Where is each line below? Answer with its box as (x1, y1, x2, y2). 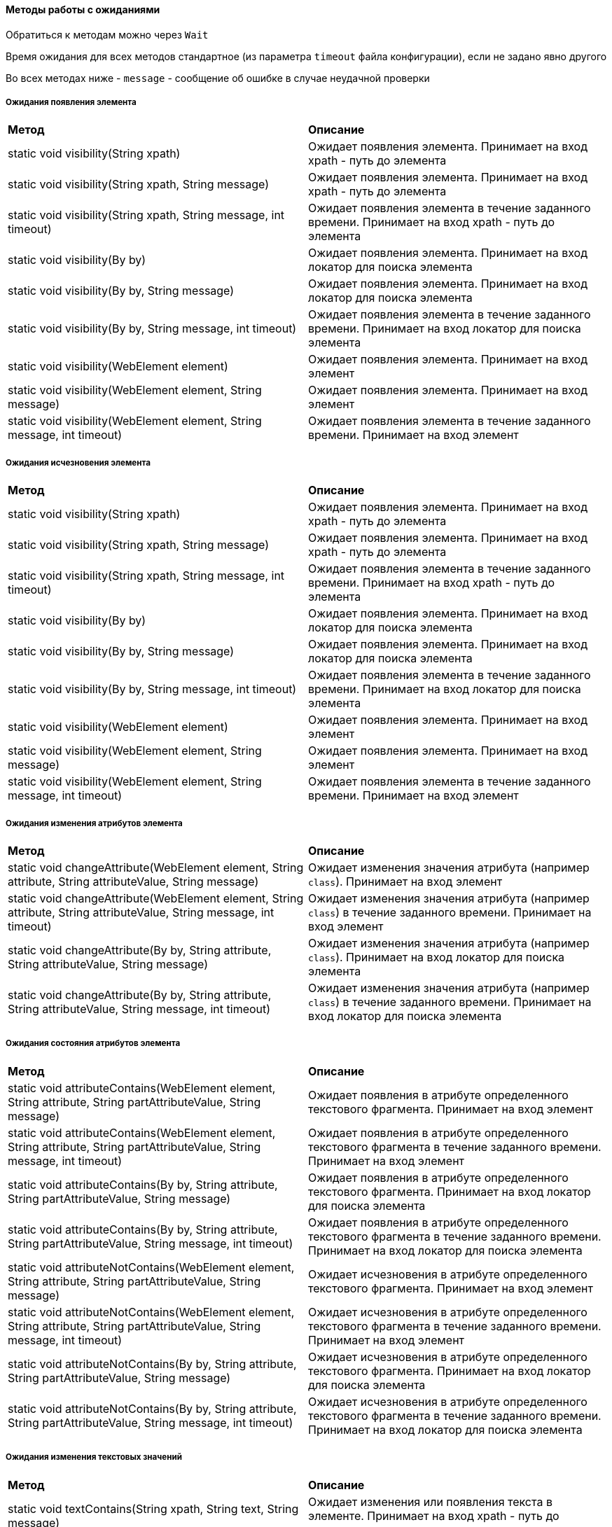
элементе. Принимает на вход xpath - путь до (308, 1508, 559, 1523)
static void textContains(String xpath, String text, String (8, 1501, 299, 1516)
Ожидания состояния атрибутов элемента (6, 1038, 181, 1049)
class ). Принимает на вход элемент (308, 874, 503, 888)
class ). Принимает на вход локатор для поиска (308, 949, 565, 964)
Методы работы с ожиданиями (6, 4, 160, 15)
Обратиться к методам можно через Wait (6, 28, 209, 41)
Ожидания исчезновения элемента (6, 457, 151, 468)
